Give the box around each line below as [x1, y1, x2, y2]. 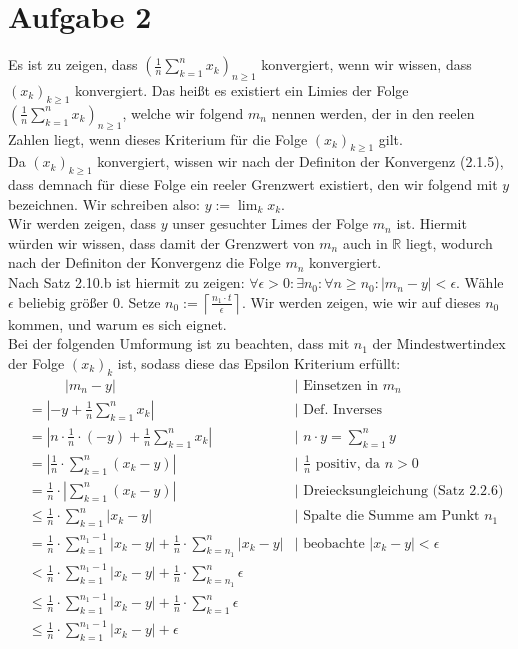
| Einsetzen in [294, 378, 379, 393]
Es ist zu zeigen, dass [8, 54, 138, 75]
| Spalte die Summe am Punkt [294, 509, 480, 524]
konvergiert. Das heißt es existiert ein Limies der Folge [74, 79, 409, 100]
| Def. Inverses [294, 402, 383, 417]
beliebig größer [18, 291, 109, 312]
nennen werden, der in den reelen [271, 102, 475, 123]
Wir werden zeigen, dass [8, 213, 156, 234]
